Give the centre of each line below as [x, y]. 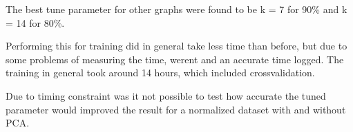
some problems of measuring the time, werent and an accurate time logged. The [175, 59]
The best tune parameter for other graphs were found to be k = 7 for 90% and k [176, 9]
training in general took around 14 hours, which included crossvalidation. [160, 73]
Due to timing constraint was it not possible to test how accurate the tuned [166, 95]
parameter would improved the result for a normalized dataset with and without [176, 109]
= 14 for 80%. [35, 22]
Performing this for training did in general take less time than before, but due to [176, 46]
